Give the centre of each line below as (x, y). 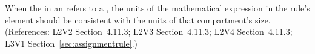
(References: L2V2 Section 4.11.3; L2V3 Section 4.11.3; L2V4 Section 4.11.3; (149, 31)
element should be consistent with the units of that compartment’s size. (138, 19)
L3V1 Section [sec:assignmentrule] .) (71, 43)
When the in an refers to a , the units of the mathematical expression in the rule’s (157, 8)
